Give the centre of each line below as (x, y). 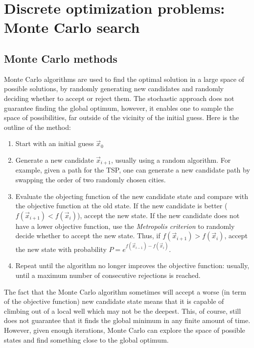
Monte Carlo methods (61, 58)
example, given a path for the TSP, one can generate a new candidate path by (133, 170)
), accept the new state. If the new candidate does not (159, 215)
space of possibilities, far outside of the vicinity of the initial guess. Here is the (122, 117)
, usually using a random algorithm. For (171, 160)
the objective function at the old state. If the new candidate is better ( (121, 206)
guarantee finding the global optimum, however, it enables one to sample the (119, 108)
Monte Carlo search (72, 27)
